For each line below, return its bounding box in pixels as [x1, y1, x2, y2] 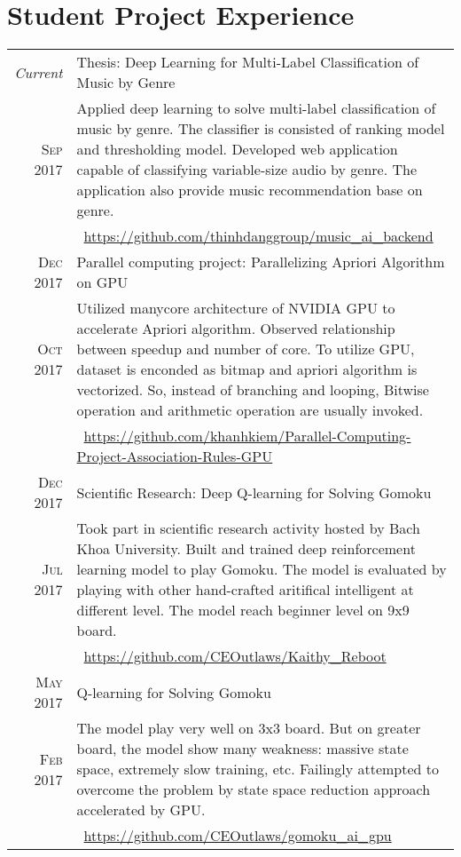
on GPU [76, 272, 129, 293]
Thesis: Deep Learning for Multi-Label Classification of [76, 52, 419, 73]
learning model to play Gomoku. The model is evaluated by [76, 559, 447, 580]
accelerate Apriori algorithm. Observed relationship [76, 318, 395, 339]
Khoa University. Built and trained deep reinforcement [76, 538, 416, 559]
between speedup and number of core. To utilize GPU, [76, 338, 415, 360]
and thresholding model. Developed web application [76, 139, 398, 160]
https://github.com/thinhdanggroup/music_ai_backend [83, 226, 434, 247]
